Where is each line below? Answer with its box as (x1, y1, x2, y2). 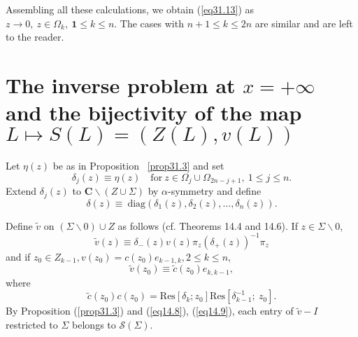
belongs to (72, 317, 116, 331)
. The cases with (114, 15, 184, 30)
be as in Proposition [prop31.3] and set (52, 158, 224, 173)
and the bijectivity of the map (6, 98, 302, 127)
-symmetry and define (168, 184, 262, 198)
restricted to (6, 317, 58, 331)
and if (6, 249, 31, 263)
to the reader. (6, 29, 64, 44)
